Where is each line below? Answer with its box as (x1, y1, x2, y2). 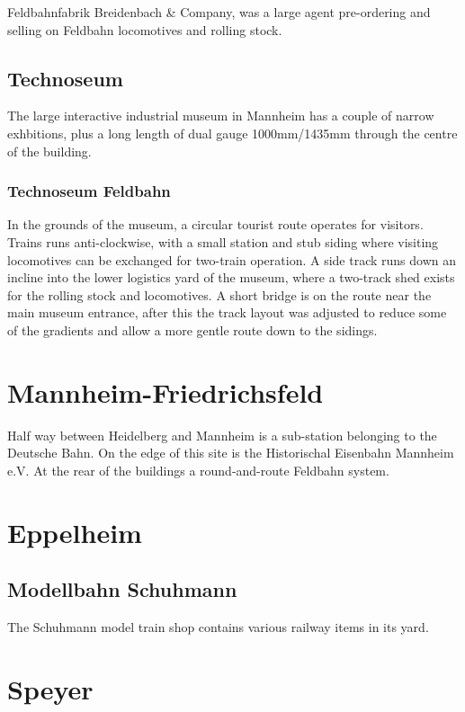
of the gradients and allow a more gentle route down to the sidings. (7, 320, 378, 339)
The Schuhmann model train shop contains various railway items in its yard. (7, 618, 429, 636)
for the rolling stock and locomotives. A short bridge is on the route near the (7, 285, 432, 304)
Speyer (7, 670, 94, 707)
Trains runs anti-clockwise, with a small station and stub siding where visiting (7, 232, 439, 251)
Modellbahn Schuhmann (7, 575, 237, 603)
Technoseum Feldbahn (7, 180, 171, 202)
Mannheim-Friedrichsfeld (7, 373, 324, 410)
